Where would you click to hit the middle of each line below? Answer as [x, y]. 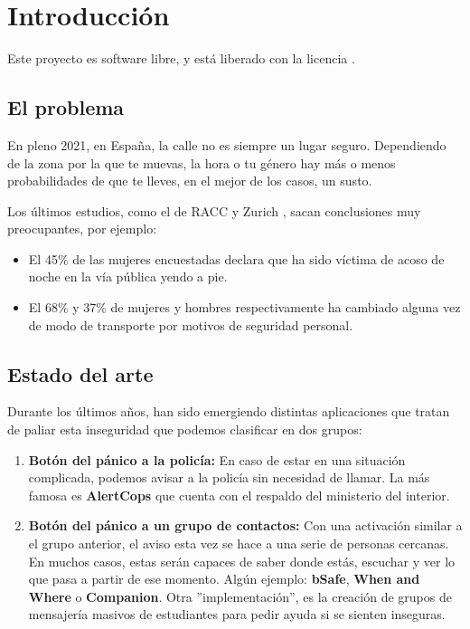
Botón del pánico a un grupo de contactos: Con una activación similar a [245, 525]
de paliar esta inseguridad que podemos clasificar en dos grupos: [185, 429]
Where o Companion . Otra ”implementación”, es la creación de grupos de [240, 596]
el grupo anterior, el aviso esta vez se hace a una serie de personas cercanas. [239, 543]
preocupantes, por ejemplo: [82, 229]
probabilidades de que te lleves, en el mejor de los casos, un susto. [190, 181]
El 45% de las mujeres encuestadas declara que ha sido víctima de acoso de [236, 258]
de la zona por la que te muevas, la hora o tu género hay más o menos [202, 162]
